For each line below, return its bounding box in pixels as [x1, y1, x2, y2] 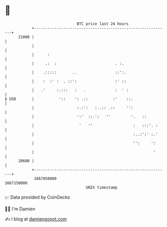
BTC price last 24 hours [76, 21, 129, 26]
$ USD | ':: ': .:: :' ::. [5, 96, 134, 102]
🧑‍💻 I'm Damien [5, 206, 36, 212]
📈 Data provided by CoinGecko [5, 194, 70, 200]
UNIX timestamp [86, 185, 118, 190]
